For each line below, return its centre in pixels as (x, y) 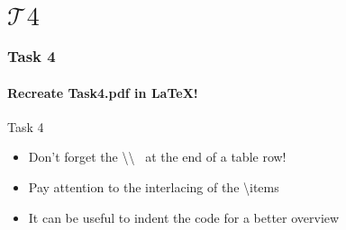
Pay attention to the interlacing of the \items (154, 187)
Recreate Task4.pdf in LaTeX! (103, 92)
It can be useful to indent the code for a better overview (184, 217)
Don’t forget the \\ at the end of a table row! (157, 157)
